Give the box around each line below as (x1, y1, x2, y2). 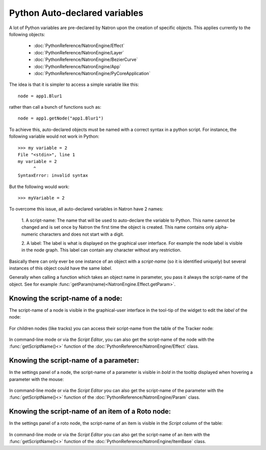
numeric (21, 231, 38, 237)
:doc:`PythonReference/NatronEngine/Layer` (33, 49, 124, 55)
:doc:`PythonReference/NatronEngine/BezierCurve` (33, 57, 138, 63)
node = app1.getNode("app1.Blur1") (18, 116, 104, 121)
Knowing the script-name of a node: (9, 294, 123, 302)
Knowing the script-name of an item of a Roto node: (9, 408, 171, 416)
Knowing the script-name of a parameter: (9, 356, 139, 365)
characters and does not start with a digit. (39, 231, 124, 237)
